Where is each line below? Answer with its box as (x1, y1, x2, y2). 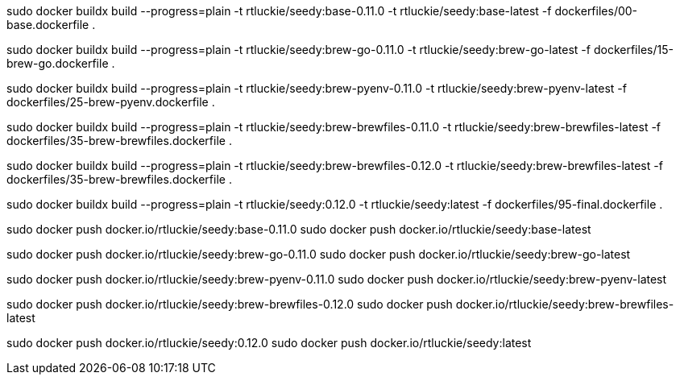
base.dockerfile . (6, 18, 96, 31)
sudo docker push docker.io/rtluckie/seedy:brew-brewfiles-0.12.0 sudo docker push (6, 297, 453, 311)
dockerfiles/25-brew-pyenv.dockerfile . (6, 95, 215, 109)
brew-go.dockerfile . (6, 56, 115, 70)
